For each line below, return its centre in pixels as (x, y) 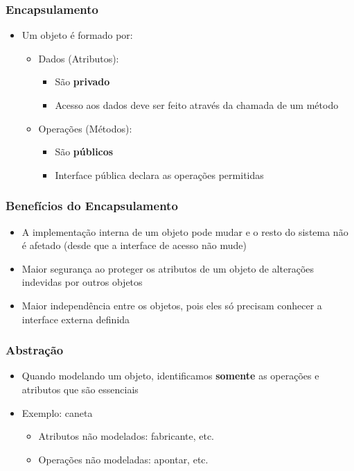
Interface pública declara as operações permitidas (159, 174)
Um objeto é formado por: (77, 35)
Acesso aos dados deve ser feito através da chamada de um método (197, 105)
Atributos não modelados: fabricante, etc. (126, 436)
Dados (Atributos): (79, 58)
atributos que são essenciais (80, 389)
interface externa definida (76, 319)
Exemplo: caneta (57, 412)
